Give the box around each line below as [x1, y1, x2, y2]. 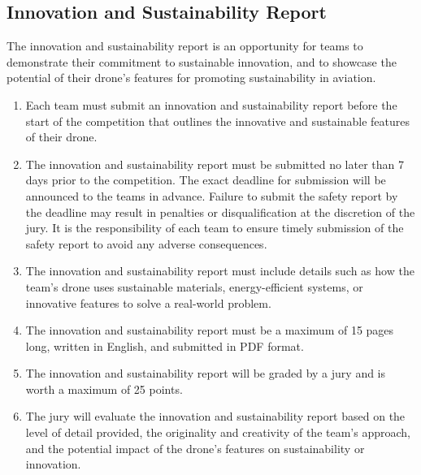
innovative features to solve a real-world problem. [25, 294, 271, 311]
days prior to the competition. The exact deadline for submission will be [25, 171, 386, 188]
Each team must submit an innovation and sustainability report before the [25, 96, 397, 113]
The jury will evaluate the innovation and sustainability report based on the [25, 408, 406, 425]
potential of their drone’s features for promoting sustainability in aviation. [7, 69, 376, 86]
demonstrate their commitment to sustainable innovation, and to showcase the [7, 53, 397, 70]
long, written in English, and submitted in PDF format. [25, 337, 304, 354]
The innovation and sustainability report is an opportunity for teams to [7, 37, 363, 54]
